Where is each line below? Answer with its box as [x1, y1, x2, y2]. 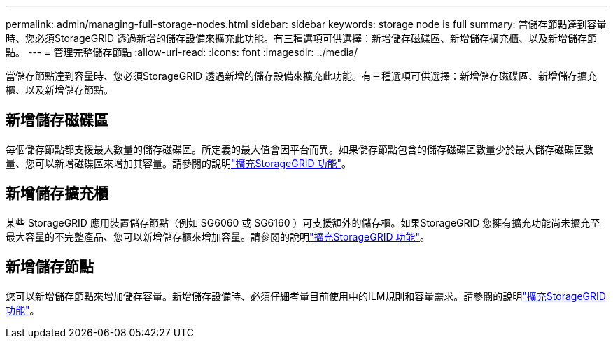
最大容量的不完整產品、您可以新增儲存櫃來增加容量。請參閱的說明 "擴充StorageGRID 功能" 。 [6, 230, 430, 243]
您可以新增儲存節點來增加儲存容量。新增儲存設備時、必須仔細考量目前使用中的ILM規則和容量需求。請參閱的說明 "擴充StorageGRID [6, 289, 606, 302]
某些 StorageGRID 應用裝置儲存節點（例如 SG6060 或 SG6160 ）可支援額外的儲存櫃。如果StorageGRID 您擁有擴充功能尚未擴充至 [6, 216, 600, 229]
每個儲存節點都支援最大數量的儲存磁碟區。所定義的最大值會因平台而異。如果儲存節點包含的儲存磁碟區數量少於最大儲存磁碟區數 [6, 143, 593, 155]
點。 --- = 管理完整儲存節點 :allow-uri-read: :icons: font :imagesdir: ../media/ [6, 46, 358, 58]
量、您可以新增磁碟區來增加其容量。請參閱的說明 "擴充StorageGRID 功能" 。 [6, 157, 351, 169]
